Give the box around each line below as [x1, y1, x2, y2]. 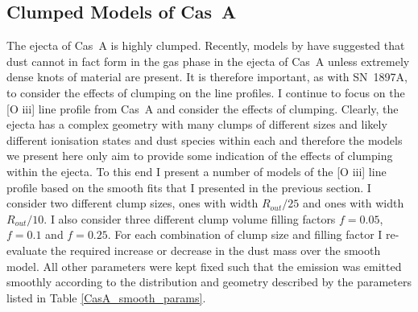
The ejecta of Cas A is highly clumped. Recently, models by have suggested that [6, 37, 405, 54]
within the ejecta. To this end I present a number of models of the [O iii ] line [6, 162, 387, 179]
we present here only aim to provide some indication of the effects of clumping [6, 147, 393, 164]
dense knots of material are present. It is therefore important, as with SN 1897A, [6, 68, 408, 85]
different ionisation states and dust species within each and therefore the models [6, 131, 403, 148]
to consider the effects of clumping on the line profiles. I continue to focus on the [6, 84, 405, 101]
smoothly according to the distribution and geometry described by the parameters [6, 273, 412, 290]
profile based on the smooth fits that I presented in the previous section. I [6, 179, 371, 195]
